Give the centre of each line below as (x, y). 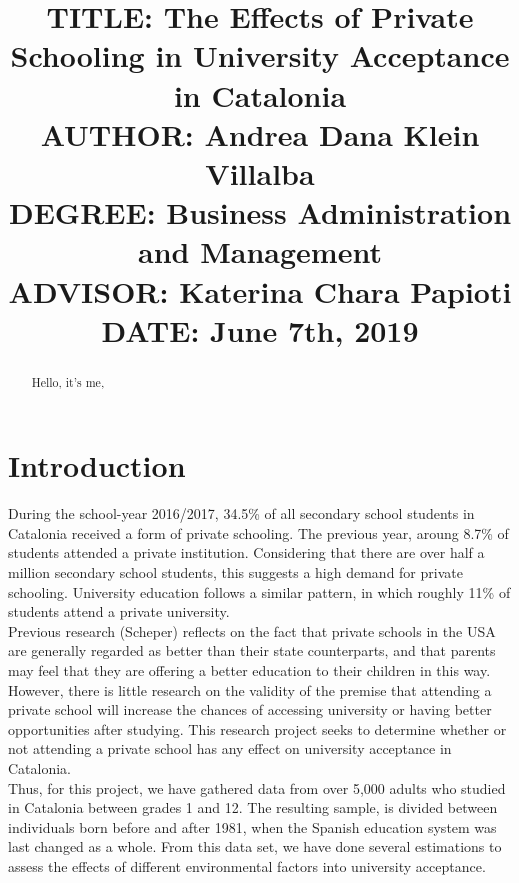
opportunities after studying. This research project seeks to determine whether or (257, 728)
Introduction (97, 465)
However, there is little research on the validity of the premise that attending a (250, 689)
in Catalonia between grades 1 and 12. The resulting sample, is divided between (253, 807)
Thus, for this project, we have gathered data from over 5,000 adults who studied (257, 787)
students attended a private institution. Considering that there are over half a (246, 552)
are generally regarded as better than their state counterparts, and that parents (252, 650)
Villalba (260, 172)
